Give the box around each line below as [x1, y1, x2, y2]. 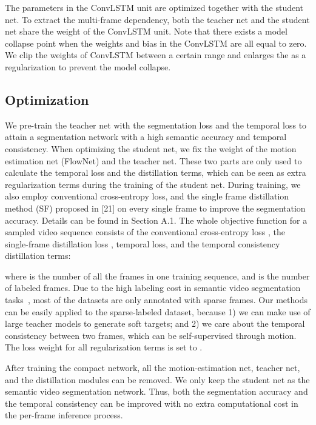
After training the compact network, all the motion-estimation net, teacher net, [5, 361, 300, 374]
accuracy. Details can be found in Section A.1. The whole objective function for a [5, 213, 308, 226]
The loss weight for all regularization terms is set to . [5, 341, 203, 353]
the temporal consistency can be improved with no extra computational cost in [5, 397, 298, 409]
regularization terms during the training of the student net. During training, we [5, 178, 301, 190]
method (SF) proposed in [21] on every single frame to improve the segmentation [5, 201, 306, 214]
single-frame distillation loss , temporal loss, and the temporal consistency [5, 237, 280, 250]
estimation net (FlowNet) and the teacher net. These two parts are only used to [5, 154, 302, 167]
